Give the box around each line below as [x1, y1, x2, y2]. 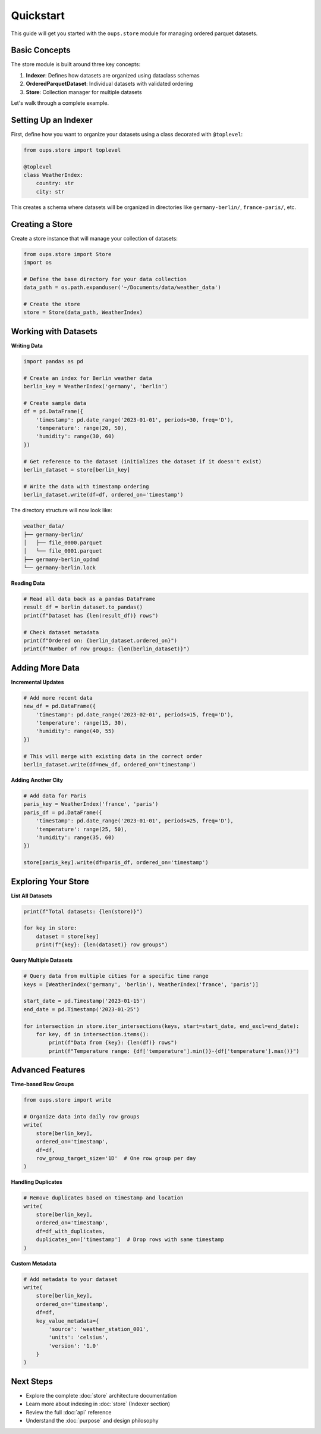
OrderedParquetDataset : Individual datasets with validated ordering [26, 80, 193, 88]
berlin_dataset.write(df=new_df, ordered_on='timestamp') [23, 761, 196, 768]
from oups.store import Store [23, 251, 112, 257]
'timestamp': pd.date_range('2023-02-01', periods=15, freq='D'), [36, 711, 234, 718]
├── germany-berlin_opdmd [23, 556, 99, 563]
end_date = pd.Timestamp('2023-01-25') [23, 1006, 140, 1012]
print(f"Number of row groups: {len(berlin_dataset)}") [23, 646, 190, 652]
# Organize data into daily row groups [23, 1113, 140, 1120]
